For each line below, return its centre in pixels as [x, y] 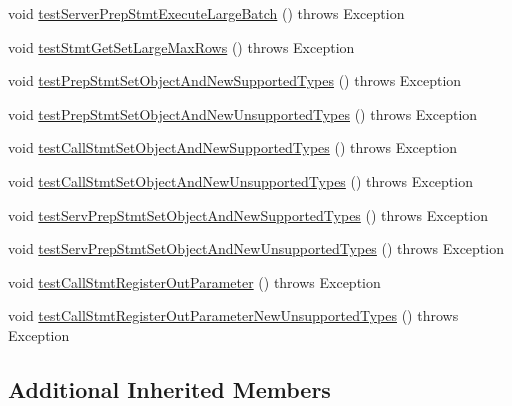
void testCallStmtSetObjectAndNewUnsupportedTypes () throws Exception [240, 180]
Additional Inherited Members [169, 388]
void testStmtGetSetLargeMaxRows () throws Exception [181, 46]
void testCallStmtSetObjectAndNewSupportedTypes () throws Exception [232, 147]
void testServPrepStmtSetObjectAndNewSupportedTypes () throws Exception [248, 214]
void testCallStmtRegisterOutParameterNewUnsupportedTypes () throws [233, 315]
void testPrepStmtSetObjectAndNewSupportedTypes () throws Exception [235, 80]
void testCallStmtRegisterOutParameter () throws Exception [194, 281]
